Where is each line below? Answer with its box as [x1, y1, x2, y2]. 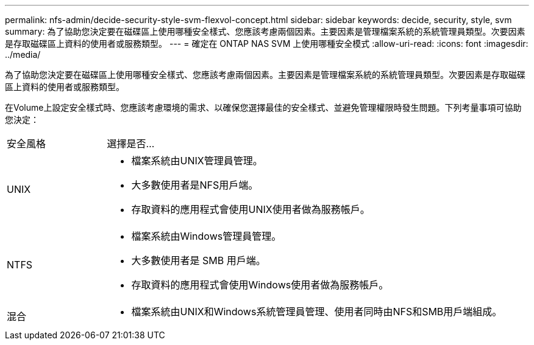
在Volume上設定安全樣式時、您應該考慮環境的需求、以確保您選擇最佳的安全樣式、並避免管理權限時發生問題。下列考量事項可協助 [5, 102, 522, 113]
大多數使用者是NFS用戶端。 [131, 179, 258, 191]
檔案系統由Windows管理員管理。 [131, 230, 282, 242]
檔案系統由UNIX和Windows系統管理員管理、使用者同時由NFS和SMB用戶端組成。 [131, 305, 502, 318]
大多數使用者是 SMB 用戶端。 [131, 254, 266, 267]
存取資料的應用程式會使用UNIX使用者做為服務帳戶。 [131, 203, 370, 215]
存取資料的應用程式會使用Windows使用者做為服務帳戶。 [131, 279, 389, 291]
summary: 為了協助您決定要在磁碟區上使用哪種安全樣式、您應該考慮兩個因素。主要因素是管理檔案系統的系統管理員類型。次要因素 [5, 26, 525, 37]
